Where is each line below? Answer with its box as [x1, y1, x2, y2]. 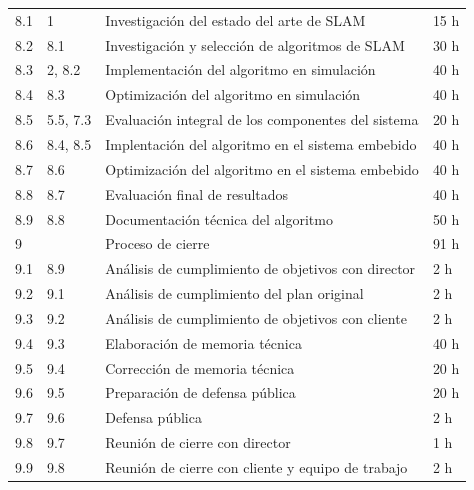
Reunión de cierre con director [105, 432, 291, 453]
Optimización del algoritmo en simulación [105, 84, 361, 105]
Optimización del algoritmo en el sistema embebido [105, 158, 419, 179]
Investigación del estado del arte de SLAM [105, 9, 366, 30]
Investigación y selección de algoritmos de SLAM [105, 34, 405, 55]
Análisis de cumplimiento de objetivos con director [105, 258, 416, 279]
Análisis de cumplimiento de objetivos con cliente [105, 307, 407, 328]
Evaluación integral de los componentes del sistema [105, 109, 419, 130]
